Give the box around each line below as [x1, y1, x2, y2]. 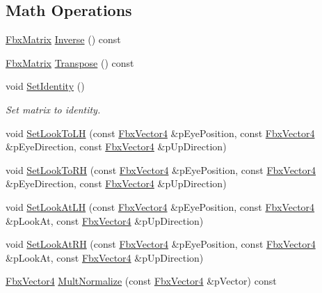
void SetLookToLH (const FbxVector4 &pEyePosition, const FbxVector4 [6, 125, 315, 140]
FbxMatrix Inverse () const [6, 32, 121, 47]
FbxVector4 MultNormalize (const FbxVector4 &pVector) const [6, 274, 277, 288]
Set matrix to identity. [6, 102, 101, 116]
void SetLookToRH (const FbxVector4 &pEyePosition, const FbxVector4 [6, 162, 316, 177]
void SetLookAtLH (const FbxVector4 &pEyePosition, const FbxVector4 [6, 199, 315, 214]
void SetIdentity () [6, 79, 85, 93]
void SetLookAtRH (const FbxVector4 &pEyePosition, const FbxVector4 [6, 237, 316, 251]
